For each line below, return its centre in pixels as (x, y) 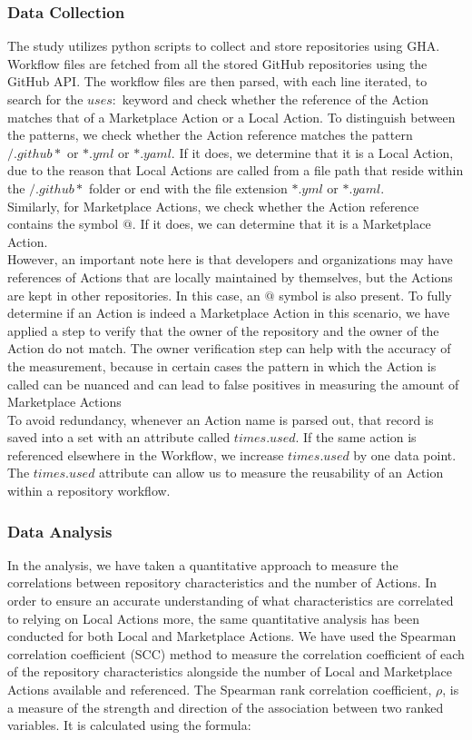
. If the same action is (356, 437)
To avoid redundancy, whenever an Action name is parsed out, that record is (221, 419)
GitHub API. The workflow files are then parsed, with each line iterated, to (217, 81)
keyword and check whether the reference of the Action (275, 99)
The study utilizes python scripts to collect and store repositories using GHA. (224, 46)
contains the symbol (63, 224)
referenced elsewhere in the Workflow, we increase (146, 454)
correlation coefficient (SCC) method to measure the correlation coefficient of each (236, 653)
